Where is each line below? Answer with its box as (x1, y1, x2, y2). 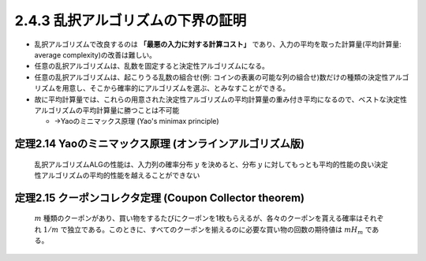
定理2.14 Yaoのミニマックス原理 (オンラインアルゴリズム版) (14, 137, 305, 151)
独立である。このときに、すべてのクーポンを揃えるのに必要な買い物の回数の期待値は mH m (67, 225, 364, 236)
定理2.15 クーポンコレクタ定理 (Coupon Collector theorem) (14, 191, 305, 204)
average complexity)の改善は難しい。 (34, 50, 157, 59)
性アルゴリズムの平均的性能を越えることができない (34, 170, 200, 181)
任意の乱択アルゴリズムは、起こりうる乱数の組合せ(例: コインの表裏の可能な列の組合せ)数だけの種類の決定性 (34, 72, 389, 82)
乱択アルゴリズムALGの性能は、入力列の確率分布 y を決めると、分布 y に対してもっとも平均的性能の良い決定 (34, 159, 388, 169)
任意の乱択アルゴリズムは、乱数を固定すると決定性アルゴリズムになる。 (34, 62, 270, 71)
